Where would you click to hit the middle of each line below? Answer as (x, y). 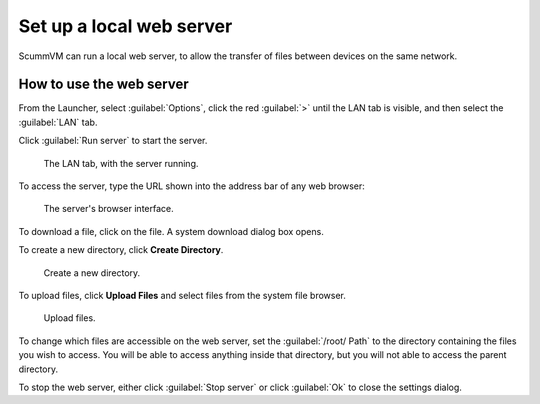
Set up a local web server (125, 26)
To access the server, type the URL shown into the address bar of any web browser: (191, 186)
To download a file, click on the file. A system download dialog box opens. (171, 231)
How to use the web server (103, 84)
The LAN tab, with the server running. (121, 163)
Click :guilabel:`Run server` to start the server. (113, 141)
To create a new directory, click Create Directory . (121, 250)
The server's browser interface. (108, 209)
